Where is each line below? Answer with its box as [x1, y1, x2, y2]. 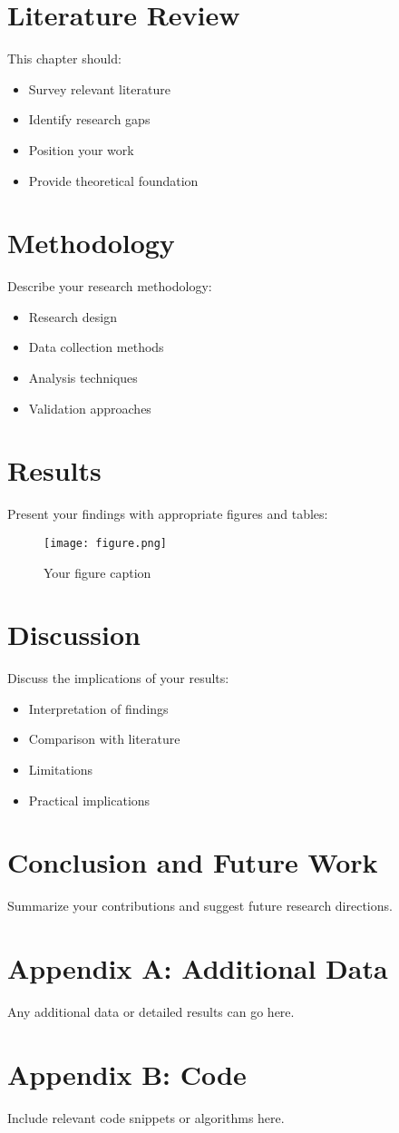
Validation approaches [28, 398, 151, 417]
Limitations [28, 760, 93, 779]
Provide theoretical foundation [28, 171, 199, 190]
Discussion [7, 616, 141, 653]
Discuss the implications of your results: [7, 669, 229, 688]
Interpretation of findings [28, 698, 169, 718]
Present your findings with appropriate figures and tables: [7, 504, 328, 523]
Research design [28, 307, 117, 326]
